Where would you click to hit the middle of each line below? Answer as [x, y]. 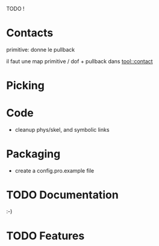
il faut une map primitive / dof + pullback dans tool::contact [79, 61]
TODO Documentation [62, 195]
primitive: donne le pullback [41, 49]
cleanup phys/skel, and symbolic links [62, 130]
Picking [26, 86]
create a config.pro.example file [55, 171]
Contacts [30, 33]
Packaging [33, 154]
